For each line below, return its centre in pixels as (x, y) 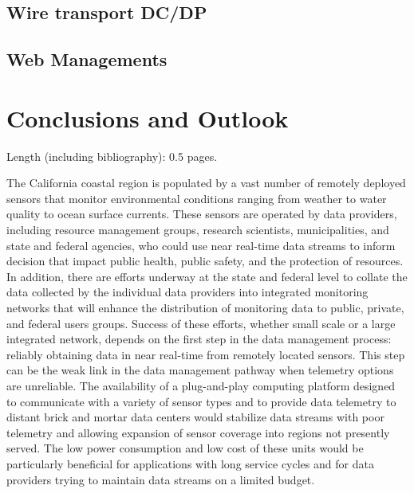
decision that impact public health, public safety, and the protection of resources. (205, 261)
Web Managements (87, 59)
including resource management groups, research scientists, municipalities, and (198, 230)
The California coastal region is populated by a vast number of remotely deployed (206, 183)
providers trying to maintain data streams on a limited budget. (161, 479)
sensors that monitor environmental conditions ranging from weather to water (197, 198)
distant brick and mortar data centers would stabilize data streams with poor (195, 417)
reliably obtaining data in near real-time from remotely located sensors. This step (206, 354)
